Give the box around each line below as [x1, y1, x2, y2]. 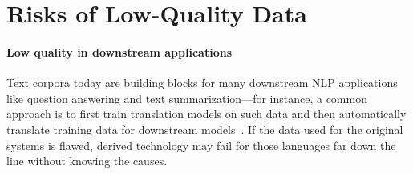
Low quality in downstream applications [6, 43, 232, 60]
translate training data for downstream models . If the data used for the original [6, 121, 403, 137]
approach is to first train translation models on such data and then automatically [6, 105, 407, 122]
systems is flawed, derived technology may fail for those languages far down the [6, 136, 396, 153]
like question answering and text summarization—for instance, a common [6, 89, 367, 106]
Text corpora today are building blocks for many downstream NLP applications [6, 74, 398, 91]
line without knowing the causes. [6, 152, 168, 169]
